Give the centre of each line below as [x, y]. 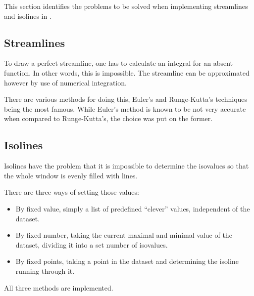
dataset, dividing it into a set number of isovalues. [92, 244]
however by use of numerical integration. [65, 82]
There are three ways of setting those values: [72, 192]
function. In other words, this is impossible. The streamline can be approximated [127, 72]
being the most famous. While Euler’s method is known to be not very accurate [125, 108]
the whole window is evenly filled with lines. [71, 175]
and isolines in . [28, 16]
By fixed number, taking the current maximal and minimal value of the [124, 235]
